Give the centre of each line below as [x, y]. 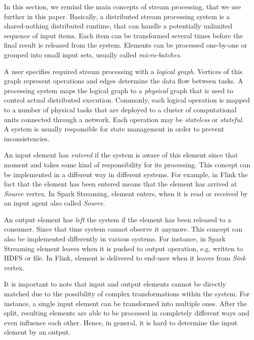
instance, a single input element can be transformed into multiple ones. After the [126, 303]
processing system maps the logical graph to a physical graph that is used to [119, 90]
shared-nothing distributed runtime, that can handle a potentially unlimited [118, 26]
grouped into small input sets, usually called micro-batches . [93, 54]
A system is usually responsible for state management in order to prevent [114, 129]
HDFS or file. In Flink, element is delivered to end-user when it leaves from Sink [125, 258]
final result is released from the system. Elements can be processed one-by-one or [126, 45]
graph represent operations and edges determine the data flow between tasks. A [124, 81]
